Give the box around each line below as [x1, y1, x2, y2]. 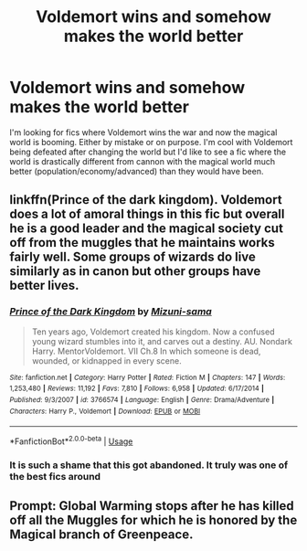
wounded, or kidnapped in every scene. [31, 355, 182, 366]
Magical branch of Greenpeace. [9, 527, 194, 543]
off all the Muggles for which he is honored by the [9, 513, 298, 528]
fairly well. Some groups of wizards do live [9, 249, 256, 265]
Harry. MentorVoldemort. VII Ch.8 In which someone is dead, [31, 345, 261, 356]
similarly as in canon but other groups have [9, 263, 261, 280]
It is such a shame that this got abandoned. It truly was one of [9, 459, 289, 472]
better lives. [9, 278, 79, 293]
